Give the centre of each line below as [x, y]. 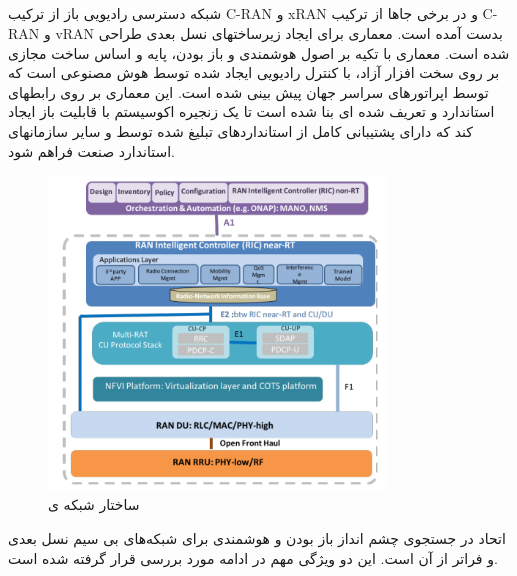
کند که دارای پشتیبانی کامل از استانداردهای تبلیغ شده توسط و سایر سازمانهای [240, 130]
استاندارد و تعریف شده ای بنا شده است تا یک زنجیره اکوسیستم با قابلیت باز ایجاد [251, 111]
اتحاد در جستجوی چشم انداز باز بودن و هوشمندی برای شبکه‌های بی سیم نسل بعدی [257, 538]
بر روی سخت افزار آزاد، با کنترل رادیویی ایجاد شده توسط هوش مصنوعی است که [254, 72]
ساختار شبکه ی [94, 504]
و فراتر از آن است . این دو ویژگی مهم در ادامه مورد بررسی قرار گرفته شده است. [253, 557]
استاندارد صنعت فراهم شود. [91, 150]
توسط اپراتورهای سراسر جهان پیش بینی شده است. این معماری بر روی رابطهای [248, 91]
